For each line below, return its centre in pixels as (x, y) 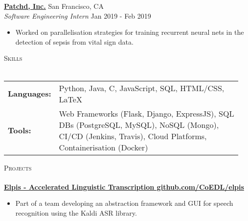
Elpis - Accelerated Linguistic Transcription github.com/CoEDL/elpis (124, 186)
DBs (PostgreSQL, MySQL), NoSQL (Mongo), (139, 124)
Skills (13, 58)
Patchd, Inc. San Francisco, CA (54, 6)
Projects (18, 167)
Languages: (30, 94)
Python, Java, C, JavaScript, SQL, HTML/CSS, (142, 88)
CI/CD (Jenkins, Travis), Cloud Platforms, (133, 136)
